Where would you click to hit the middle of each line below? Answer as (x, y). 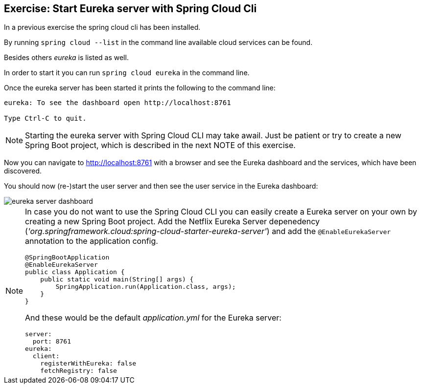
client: (46, 356)
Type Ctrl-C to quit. (45, 119)
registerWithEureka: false (88, 364)
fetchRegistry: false (79, 371)
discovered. (23, 171)
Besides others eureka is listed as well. (66, 58)
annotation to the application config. (92, 241)
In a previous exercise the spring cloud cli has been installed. (102, 27)
